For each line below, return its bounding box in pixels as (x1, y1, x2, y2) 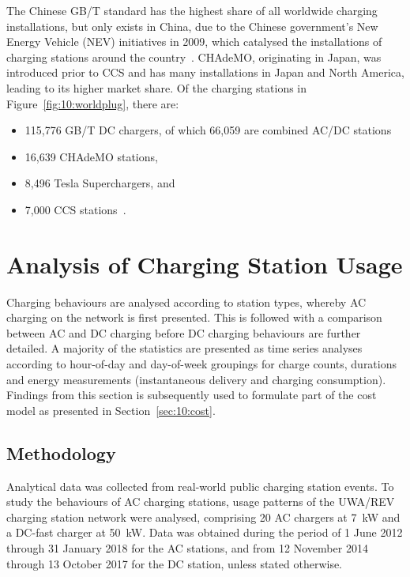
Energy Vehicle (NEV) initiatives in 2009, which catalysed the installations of (6, 33, 382, 50)
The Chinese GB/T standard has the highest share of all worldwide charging (6, 2, 378, 18)
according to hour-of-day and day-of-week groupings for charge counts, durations (6, 356, 397, 372)
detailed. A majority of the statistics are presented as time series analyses (6, 340, 363, 356)
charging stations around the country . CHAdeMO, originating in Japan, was (6, 48, 382, 65)
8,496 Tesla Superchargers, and (24, 175, 175, 191)
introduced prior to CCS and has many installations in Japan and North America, (6, 64, 404, 81)
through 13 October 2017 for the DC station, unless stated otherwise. (6, 555, 343, 571)
